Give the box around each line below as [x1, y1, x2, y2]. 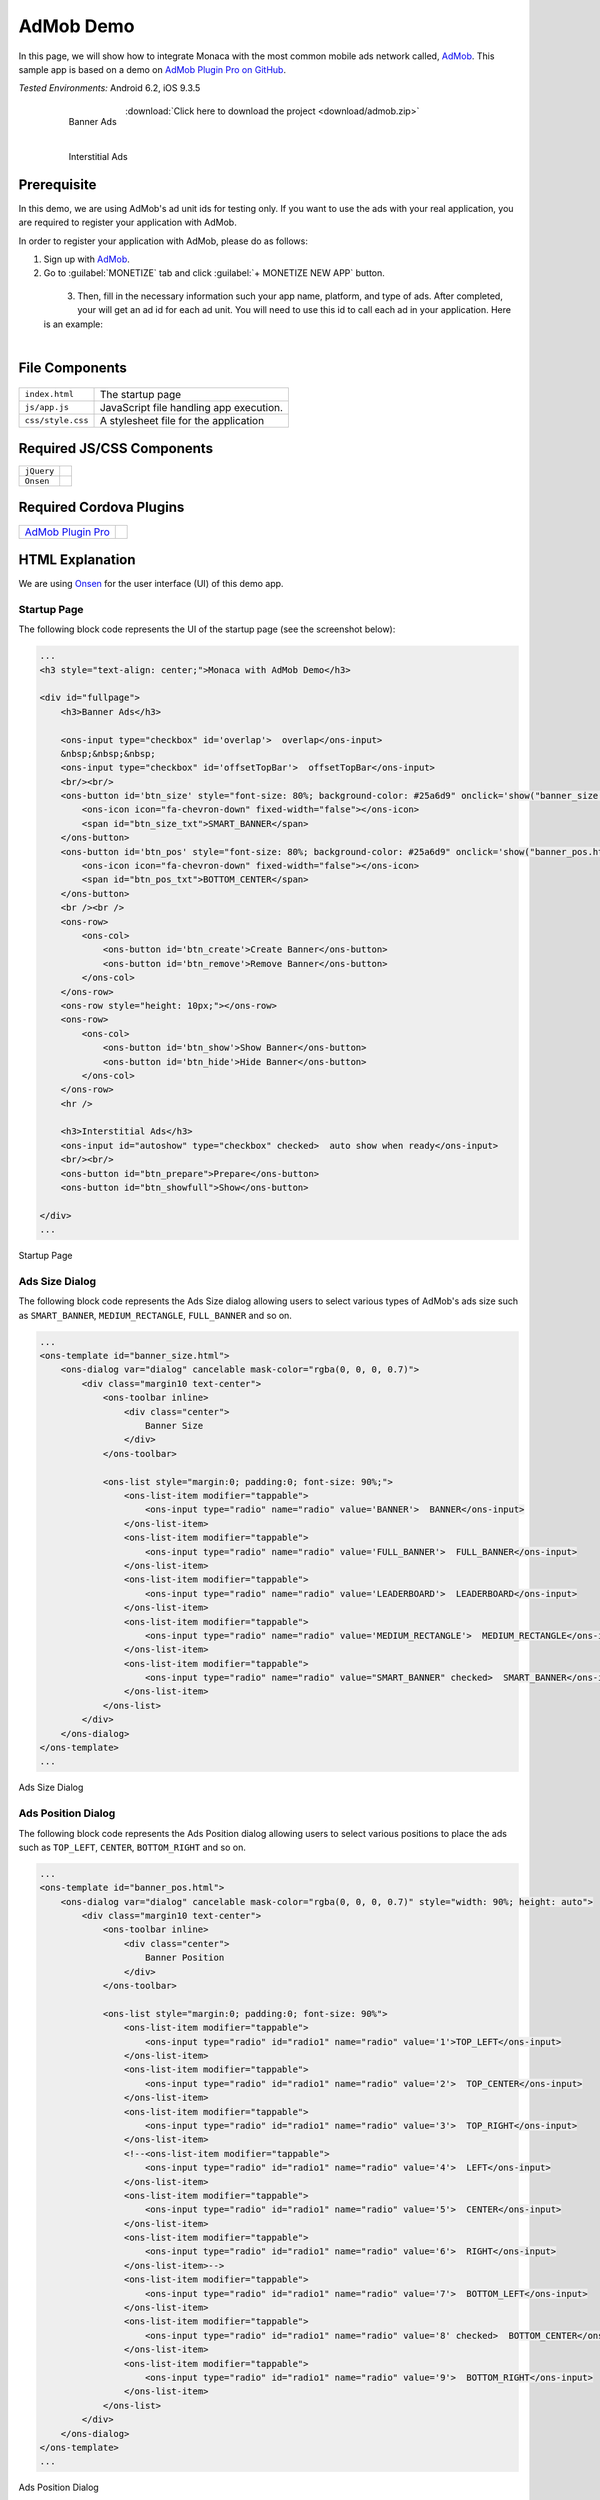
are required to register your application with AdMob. [18, 216, 237, 229]
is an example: [43, 318, 104, 330]
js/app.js [24, 402, 70, 412]
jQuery [24, 466, 55, 477]
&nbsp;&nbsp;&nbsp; [60, 748, 157, 759]
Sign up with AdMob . [43, 253, 130, 265]
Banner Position [145, 1952, 225, 1964]
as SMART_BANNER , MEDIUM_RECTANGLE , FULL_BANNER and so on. [18, 1309, 292, 1321]
